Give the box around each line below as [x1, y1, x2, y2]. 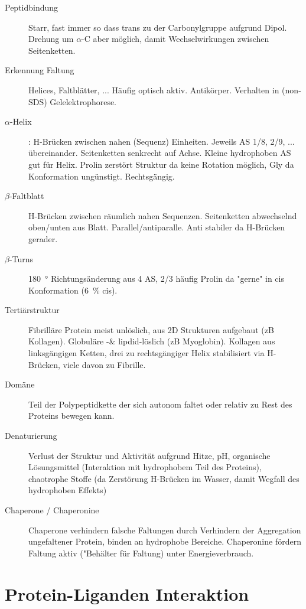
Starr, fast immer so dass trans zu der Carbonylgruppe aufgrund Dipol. [28, 21, 287, 33]
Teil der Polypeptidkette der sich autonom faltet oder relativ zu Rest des [28, 398, 292, 410]
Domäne [5, 378, 35, 390]
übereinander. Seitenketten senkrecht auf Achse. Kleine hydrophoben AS [28, 146, 291, 159]
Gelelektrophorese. [50, 95, 117, 108]
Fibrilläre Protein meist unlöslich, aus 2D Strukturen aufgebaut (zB [28, 323, 274, 336]
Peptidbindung [5, 1, 58, 13]
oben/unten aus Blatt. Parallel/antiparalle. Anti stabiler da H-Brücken [28, 221, 285, 233]
